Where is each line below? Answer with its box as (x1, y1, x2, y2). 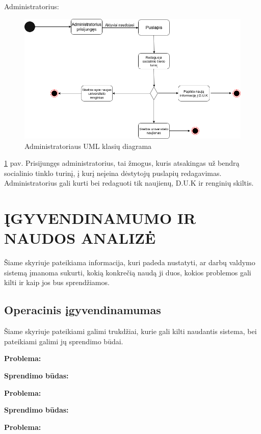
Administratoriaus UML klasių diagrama (24, 140, 152, 151)
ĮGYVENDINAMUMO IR (4, 208, 196, 228)
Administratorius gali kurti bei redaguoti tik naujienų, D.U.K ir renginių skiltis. (4, 177, 254, 188)
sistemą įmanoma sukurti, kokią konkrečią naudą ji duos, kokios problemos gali (4, 267, 251, 277)
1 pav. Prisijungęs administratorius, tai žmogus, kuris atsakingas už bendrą (4, 158, 240, 168)
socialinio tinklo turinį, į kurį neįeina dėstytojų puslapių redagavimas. (4, 167, 222, 178)
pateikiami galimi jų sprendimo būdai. (4, 336, 123, 346)
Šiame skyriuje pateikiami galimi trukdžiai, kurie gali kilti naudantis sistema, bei (4, 326, 257, 337)
